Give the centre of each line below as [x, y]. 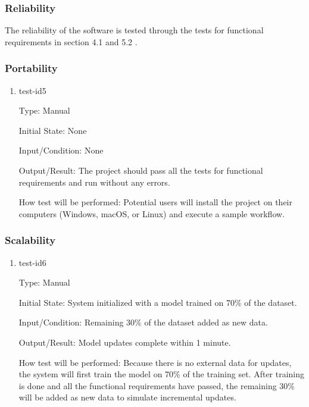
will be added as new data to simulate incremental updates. [127, 397]
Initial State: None [53, 130]
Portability [31, 68]
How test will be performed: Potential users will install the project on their [155, 202]
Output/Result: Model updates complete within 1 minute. [125, 342]
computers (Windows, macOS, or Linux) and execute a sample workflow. [152, 213]
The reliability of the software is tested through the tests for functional [134, 30]
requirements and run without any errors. [94, 182]
